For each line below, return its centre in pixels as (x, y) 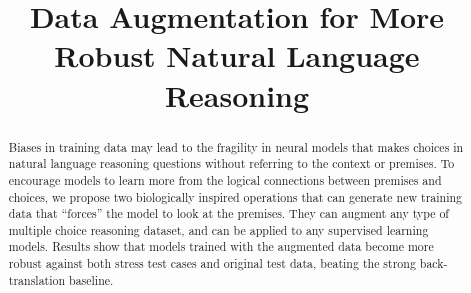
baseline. (91, 279)
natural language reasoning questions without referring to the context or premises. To (231, 163)
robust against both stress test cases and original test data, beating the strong (212, 263)
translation (37, 279)
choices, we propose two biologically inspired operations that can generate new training (235, 196)
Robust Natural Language (237, 55)
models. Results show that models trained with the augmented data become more (221, 246)
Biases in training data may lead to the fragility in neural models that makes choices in (236, 146)
